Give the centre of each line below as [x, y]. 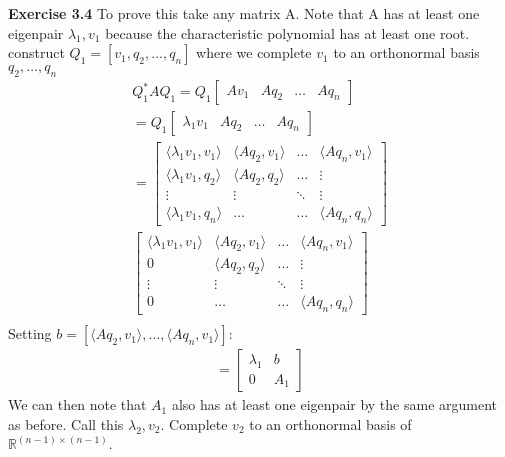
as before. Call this [66, 423]
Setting [30, 333]
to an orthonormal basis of [330, 423]
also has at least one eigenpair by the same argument [334, 404]
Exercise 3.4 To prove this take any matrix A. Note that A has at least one [244, 13]
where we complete [254, 52]
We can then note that [77, 404]
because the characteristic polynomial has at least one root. [287, 32]
